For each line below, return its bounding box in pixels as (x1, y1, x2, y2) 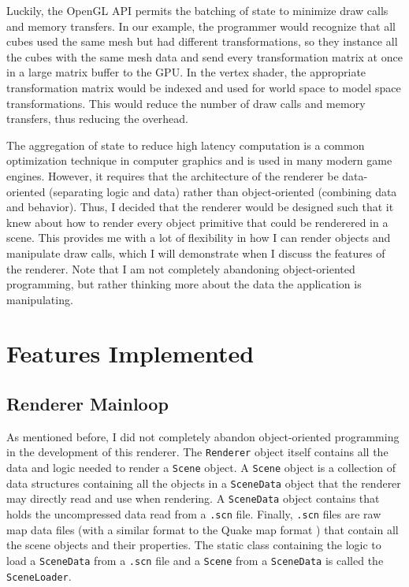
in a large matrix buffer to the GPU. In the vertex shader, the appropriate (6, 64, 366, 80)
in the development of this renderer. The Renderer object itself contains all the (6, 444, 389, 460)
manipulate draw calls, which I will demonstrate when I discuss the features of (6, 244, 385, 261)
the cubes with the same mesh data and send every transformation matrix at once (6, 48, 403, 65)
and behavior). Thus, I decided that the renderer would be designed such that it (6, 199, 394, 215)
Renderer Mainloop (6, 392, 169, 416)
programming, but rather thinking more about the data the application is (6, 276, 362, 292)
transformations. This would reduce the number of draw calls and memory (6, 95, 366, 111)
